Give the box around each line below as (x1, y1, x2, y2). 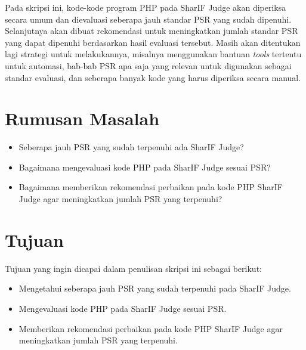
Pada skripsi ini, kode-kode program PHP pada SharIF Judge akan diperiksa (5, 1, 286, 13)
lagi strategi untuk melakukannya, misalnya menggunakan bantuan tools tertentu (5, 48, 302, 60)
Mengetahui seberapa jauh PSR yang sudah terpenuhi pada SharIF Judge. (18, 282, 291, 295)
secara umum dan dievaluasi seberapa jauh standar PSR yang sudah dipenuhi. (5, 13, 292, 25)
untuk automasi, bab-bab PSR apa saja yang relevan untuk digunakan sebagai (5, 59, 292, 72)
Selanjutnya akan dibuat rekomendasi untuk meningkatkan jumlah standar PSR (5, 24, 298, 37)
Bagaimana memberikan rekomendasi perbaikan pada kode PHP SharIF (18, 181, 283, 193)
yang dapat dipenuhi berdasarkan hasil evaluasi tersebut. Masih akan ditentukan (5, 36, 301, 48)
